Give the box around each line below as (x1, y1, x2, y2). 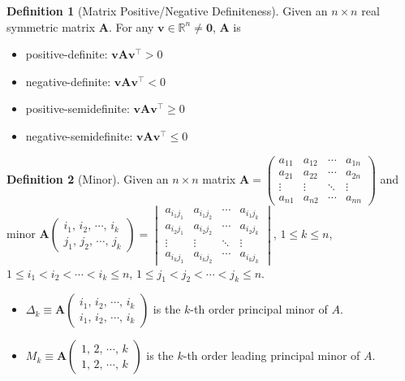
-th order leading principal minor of (183, 347, 360, 364)
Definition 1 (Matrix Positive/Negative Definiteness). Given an (6, 2, 328, 19)
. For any (108, 18, 154, 35)
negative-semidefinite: (25, 127, 133, 144)
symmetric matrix (6, 18, 96, 35)
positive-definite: (25, 45, 108, 63)
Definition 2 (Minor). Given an (6, 170, 169, 187)
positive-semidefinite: (25, 100, 130, 117)
